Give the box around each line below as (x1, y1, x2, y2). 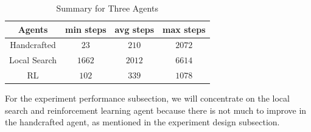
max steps (162, 23, 206, 35)
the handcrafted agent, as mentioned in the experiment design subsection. (5, 116, 280, 128)
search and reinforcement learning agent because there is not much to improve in (5, 103, 307, 116)
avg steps (114, 23, 155, 35)
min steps (65, 23, 107, 35)
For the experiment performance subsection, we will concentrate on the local (5, 92, 290, 105)
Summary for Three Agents (56, 2, 158, 14)
